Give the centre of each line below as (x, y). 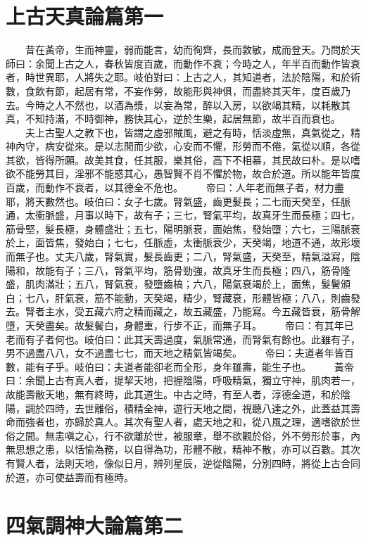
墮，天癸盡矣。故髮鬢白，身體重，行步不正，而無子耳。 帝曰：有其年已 (180, 325)
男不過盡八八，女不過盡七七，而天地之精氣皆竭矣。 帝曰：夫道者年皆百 (180, 353)
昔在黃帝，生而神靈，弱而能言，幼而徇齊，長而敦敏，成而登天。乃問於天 (193, 50)
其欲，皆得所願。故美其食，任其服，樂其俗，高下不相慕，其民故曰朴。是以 (178, 159)
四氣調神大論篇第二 (95, 525)
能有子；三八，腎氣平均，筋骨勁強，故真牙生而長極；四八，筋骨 (193, 270)
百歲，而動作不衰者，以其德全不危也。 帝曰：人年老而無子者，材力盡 (175, 187)
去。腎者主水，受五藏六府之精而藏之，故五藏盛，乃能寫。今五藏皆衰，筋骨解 (183, 311)
